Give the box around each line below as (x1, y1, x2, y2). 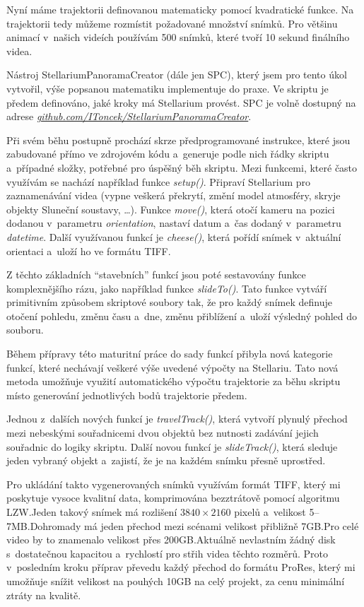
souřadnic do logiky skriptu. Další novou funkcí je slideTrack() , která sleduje (6, 439, 338, 454)
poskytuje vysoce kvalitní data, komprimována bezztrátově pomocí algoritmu (6, 490, 340, 505)
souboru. (6, 322, 44, 337)
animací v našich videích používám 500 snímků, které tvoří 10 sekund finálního (6, 30, 350, 45)
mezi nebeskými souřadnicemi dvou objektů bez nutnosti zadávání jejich (6, 425, 319, 440)
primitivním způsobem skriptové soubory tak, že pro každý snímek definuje (6, 295, 332, 310)
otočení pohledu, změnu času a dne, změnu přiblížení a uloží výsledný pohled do (6, 308, 358, 323)
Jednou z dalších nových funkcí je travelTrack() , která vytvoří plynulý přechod (6, 411, 348, 426)
